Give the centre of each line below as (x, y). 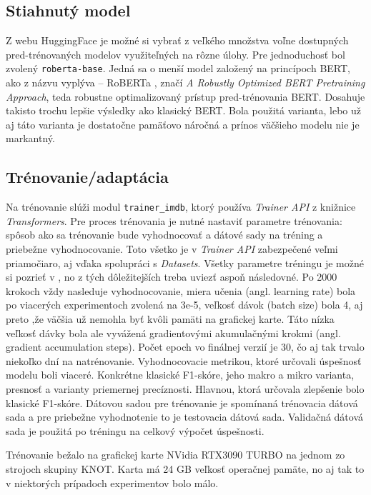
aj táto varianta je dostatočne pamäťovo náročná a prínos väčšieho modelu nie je (183, 124)
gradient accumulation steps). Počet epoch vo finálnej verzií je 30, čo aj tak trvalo (185, 347)
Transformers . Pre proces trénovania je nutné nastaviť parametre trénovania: (174, 220)
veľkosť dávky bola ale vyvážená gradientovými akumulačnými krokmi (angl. (173, 332)
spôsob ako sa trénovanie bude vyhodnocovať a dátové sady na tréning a (164, 235)
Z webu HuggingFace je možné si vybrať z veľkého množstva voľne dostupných (177, 40)
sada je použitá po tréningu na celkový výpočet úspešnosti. (135, 430)
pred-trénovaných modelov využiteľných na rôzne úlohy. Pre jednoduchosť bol (175, 54)
